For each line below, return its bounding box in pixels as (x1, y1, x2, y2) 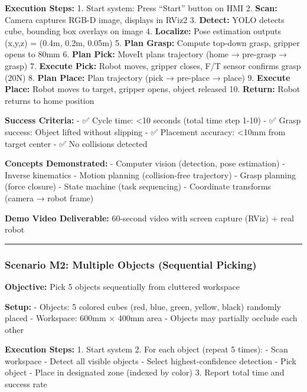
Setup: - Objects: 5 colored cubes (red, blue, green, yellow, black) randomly (5, 300, 281, 312)
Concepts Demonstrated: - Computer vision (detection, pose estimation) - (5, 157, 285, 169)
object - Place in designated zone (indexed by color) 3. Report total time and (5, 366, 285, 378)
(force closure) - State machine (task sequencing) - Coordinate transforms (5, 180, 271, 192)
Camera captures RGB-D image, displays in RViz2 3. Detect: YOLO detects (5, 13, 285, 25)
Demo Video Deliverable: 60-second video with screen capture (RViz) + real (5, 211, 294, 224)
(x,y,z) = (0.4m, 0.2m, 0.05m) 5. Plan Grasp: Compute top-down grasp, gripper (5, 36, 300, 48)
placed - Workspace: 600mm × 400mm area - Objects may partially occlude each (5, 312, 298, 324)
